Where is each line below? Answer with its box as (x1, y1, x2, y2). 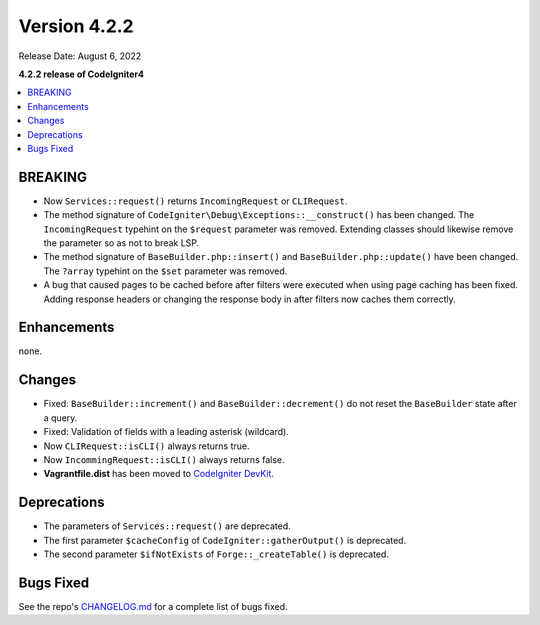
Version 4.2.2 (18, 15, 134, 37)
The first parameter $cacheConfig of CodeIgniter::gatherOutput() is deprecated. (43, 534, 407, 546)
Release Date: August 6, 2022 (18, 50, 142, 62)
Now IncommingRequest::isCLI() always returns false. (43, 453, 285, 465)
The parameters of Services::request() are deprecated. (43, 520, 292, 532)
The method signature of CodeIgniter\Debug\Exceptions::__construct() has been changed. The (43, 209, 475, 221)
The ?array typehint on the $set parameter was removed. (43, 265, 288, 277)
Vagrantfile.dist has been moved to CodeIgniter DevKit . (43, 468, 275, 480)
